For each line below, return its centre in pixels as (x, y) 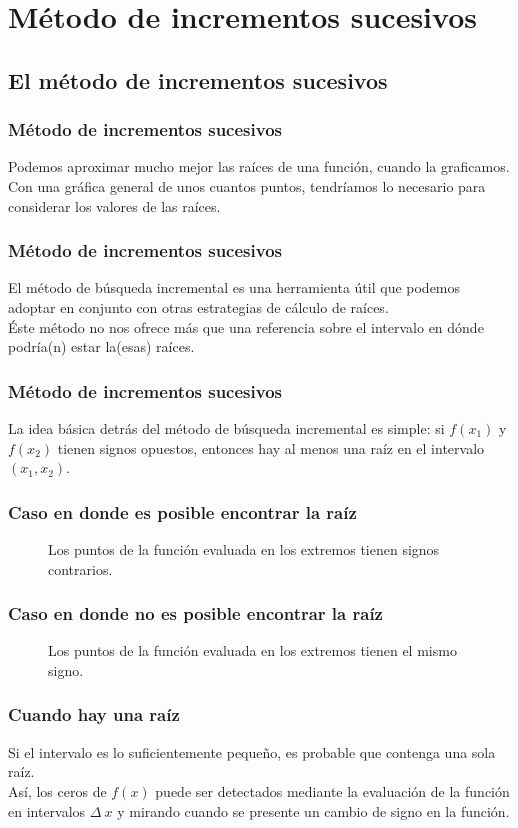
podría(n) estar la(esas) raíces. (101, 346)
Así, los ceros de (57, 790)
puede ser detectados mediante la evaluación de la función (332, 790)
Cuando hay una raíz (94, 714)
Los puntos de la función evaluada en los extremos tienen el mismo (252, 650)
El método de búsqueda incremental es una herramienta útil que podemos (234, 287)
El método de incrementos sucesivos (198, 79)
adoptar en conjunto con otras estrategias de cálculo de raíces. (198, 306)
